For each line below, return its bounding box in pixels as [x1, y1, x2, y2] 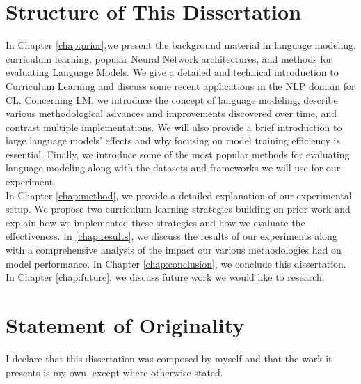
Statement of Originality [6, 311, 245, 339]
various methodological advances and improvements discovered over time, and [6, 106, 337, 121]
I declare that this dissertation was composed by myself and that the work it [6, 351, 332, 365]
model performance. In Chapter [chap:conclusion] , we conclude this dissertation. [6, 256, 346, 270]
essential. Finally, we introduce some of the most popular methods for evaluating [6, 146, 350, 161]
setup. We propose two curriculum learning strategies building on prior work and [6, 201, 351, 216]
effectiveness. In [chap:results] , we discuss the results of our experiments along [6, 229, 337, 243]
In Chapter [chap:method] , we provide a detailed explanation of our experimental [6, 187, 352, 202]
